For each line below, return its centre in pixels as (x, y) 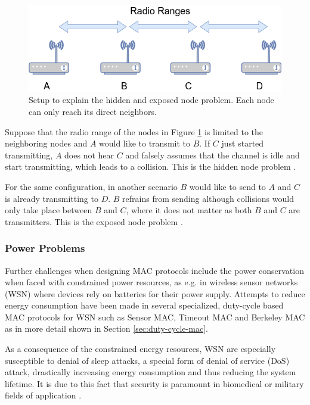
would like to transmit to (145, 143)
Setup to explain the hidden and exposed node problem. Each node (151, 100)
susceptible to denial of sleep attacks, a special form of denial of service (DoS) (147, 360)
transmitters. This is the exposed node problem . (94, 221)
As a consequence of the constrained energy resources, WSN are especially (140, 349)
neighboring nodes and (46, 143)
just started (243, 143)
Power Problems (45, 248)
